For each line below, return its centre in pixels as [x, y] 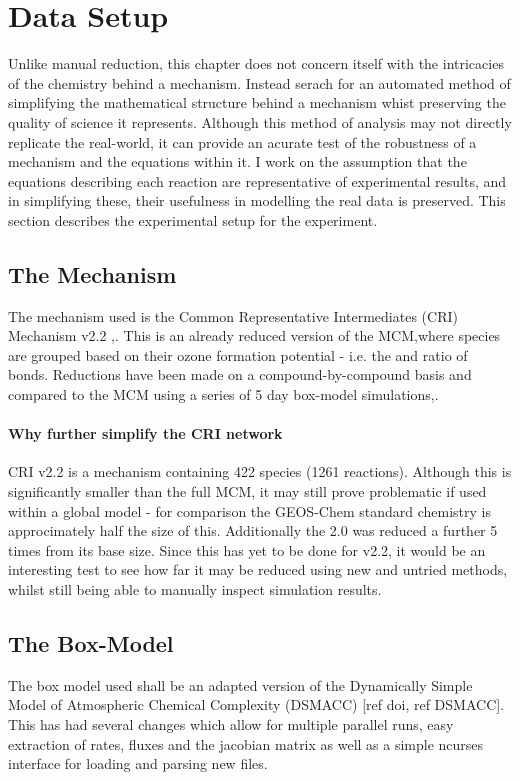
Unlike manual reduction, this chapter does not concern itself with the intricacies [256, 63]
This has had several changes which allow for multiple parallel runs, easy [231, 723]
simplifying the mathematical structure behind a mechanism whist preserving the [257, 102]
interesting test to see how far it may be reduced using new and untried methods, [258, 569]
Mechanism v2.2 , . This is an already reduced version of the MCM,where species [254, 335]
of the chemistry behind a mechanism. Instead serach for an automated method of [259, 82]
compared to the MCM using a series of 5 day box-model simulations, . [223, 394]
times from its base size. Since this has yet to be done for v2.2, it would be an [247, 549]
